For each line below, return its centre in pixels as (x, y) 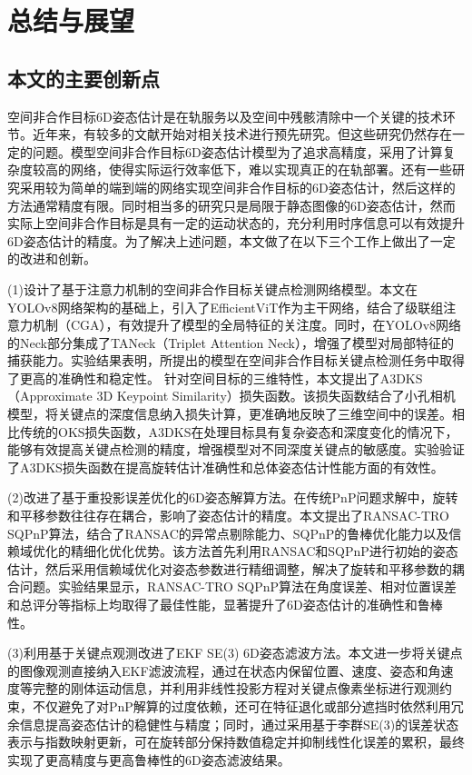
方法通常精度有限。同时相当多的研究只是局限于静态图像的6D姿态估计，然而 (231, 205)
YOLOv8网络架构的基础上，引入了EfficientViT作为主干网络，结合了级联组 (226, 307)
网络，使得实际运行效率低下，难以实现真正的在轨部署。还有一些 (261, 169)
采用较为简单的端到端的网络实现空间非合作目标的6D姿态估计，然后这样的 (237, 187)
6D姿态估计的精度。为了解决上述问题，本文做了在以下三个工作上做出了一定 (231, 240)
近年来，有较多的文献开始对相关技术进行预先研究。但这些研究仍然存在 (242, 134)
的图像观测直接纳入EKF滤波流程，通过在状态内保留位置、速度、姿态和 (218, 670)
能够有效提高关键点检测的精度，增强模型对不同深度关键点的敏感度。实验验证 (236, 449)
